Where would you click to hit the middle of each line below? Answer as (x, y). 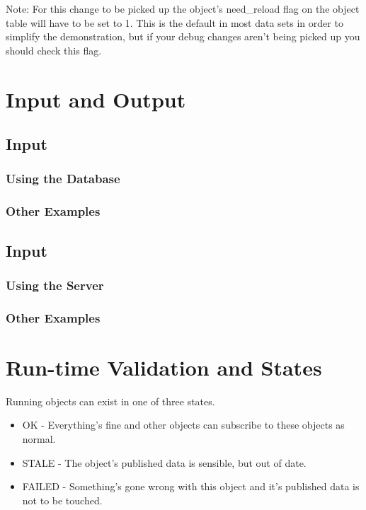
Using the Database (63, 179)
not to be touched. (62, 500)
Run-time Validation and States (164, 367)
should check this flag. (54, 50)
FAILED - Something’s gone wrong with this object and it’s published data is (191, 486)
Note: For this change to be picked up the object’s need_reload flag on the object (183, 8)
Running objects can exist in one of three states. (110, 401)
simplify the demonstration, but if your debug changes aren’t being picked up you (183, 36)
